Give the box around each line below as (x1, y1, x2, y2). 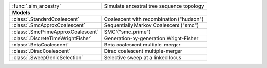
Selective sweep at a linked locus (104, 54, 182, 61)
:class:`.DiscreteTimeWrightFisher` (12, 35, 92, 42)
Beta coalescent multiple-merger (104, 42, 181, 48)
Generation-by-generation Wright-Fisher (104, 35, 199, 42)
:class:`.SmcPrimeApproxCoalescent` (12, 28, 99, 35)
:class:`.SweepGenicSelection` (12, 54, 84, 61)
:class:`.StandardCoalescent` (12, 16, 80, 22)
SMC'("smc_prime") (104, 28, 151, 35)
